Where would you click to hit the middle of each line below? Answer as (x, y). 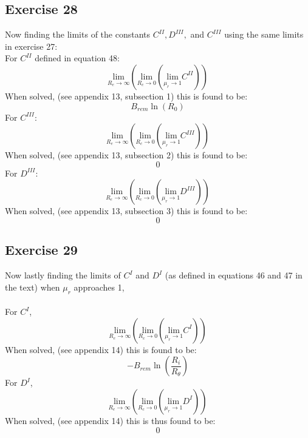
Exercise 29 (41, 250)
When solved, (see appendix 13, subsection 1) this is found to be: (126, 96)
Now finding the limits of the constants (78, 34)
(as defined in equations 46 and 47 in (234, 275)
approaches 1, (99, 287)
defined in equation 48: (77, 58)
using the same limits (264, 34)
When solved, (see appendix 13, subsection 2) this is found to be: (126, 155)
